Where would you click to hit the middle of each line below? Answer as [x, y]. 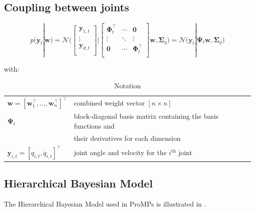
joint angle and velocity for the [120, 152]
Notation [127, 85]
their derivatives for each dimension [127, 138]
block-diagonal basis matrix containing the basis [146, 116]
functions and [94, 125]
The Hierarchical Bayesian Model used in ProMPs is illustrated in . [105, 203]
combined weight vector [109, 102]
